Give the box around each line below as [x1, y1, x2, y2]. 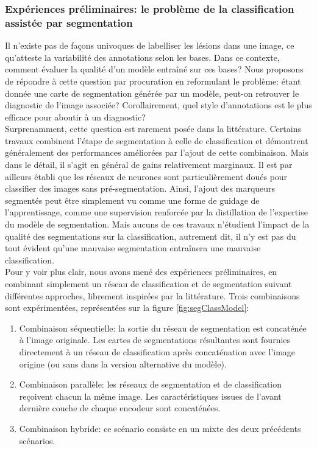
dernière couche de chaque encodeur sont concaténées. [19, 402, 221, 414]
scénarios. [19, 434, 55, 447]
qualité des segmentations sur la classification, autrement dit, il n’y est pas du [5, 229, 296, 242]
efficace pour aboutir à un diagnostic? [5, 110, 146, 123]
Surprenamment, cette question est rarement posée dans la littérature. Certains [5, 122, 301, 135]
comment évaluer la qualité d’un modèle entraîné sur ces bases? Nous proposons [5, 63, 304, 75]
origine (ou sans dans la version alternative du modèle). [19, 357, 227, 370]
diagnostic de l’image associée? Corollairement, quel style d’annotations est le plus [5, 99, 312, 111]
